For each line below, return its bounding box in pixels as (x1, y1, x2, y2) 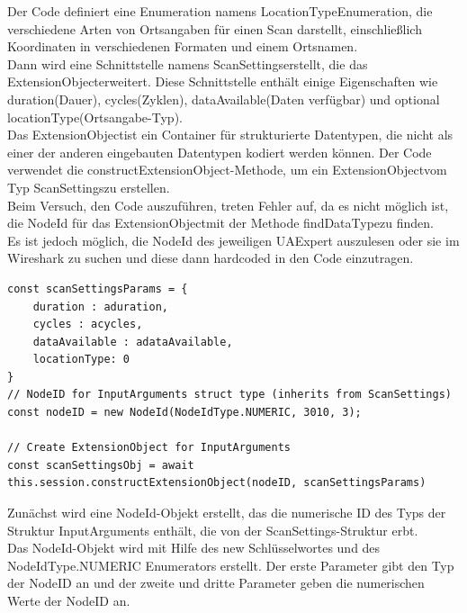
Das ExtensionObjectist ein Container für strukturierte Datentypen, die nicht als (7, 125, 454, 144)
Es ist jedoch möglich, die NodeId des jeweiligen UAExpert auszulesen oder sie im (7, 230, 460, 249)
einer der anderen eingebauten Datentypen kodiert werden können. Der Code (7, 142, 432, 161)
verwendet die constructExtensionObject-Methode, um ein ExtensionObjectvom (7, 160, 447, 179)
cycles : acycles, (32, 318, 143, 331)
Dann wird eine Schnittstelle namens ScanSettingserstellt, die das (7, 54, 368, 73)
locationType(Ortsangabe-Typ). (7, 107, 183, 126)
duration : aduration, (32, 300, 168, 313)
